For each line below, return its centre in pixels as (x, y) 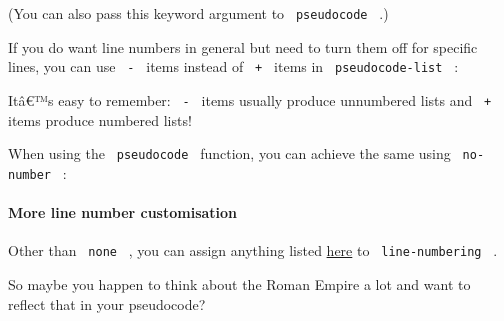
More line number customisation (123, 212)
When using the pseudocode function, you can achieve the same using (229, 153)
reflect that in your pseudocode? (107, 303)
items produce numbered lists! (100, 119)
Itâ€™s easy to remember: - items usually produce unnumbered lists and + (250, 99)
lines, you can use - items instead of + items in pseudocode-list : (233, 66)
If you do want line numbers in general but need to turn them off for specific (243, 46)
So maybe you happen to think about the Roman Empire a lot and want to (239, 283)
